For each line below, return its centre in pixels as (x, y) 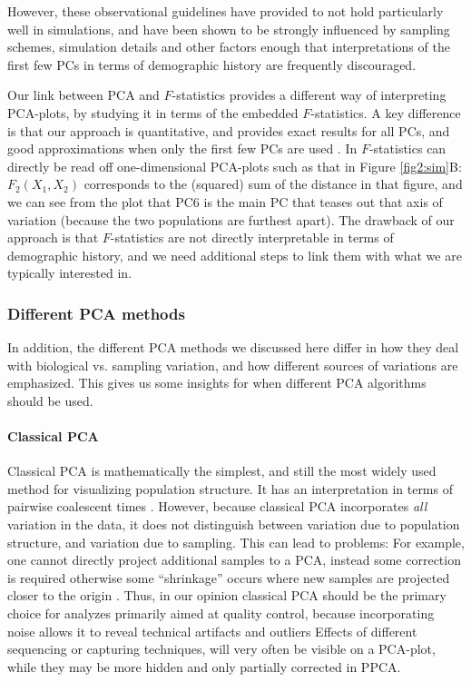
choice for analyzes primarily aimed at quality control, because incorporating (221, 613)
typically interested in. (70, 273)
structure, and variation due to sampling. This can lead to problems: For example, (236, 542)
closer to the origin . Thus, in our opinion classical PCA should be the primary (227, 595)
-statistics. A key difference (386, 112)
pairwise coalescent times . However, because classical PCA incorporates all (217, 506)
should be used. (50, 400)
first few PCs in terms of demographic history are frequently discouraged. (212, 64)
